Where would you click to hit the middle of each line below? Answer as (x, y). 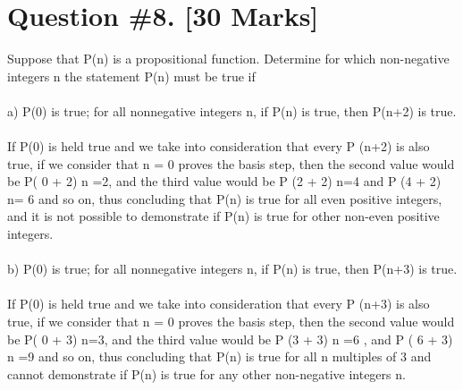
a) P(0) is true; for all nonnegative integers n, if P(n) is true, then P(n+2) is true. (232, 110)
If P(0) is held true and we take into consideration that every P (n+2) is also (219, 146)
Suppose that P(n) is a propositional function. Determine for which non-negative (228, 59)
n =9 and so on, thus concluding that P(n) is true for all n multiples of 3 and (219, 356)
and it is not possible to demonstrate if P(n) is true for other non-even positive (223, 216)
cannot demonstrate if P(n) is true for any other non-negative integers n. (206, 373)
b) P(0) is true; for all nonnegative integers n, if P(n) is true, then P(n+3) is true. (232, 269)
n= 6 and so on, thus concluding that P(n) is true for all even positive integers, (225, 198)
